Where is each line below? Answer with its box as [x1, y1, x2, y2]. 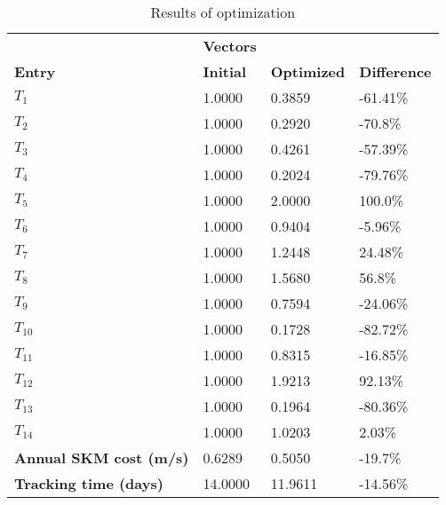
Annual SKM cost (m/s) [14, 447, 189, 468]
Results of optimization [150, 2, 296, 22]
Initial [203, 61, 247, 82]
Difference [359, 61, 432, 82]
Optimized [270, 61, 346, 82]
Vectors [203, 36, 257, 56]
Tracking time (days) [14, 473, 163, 493]
